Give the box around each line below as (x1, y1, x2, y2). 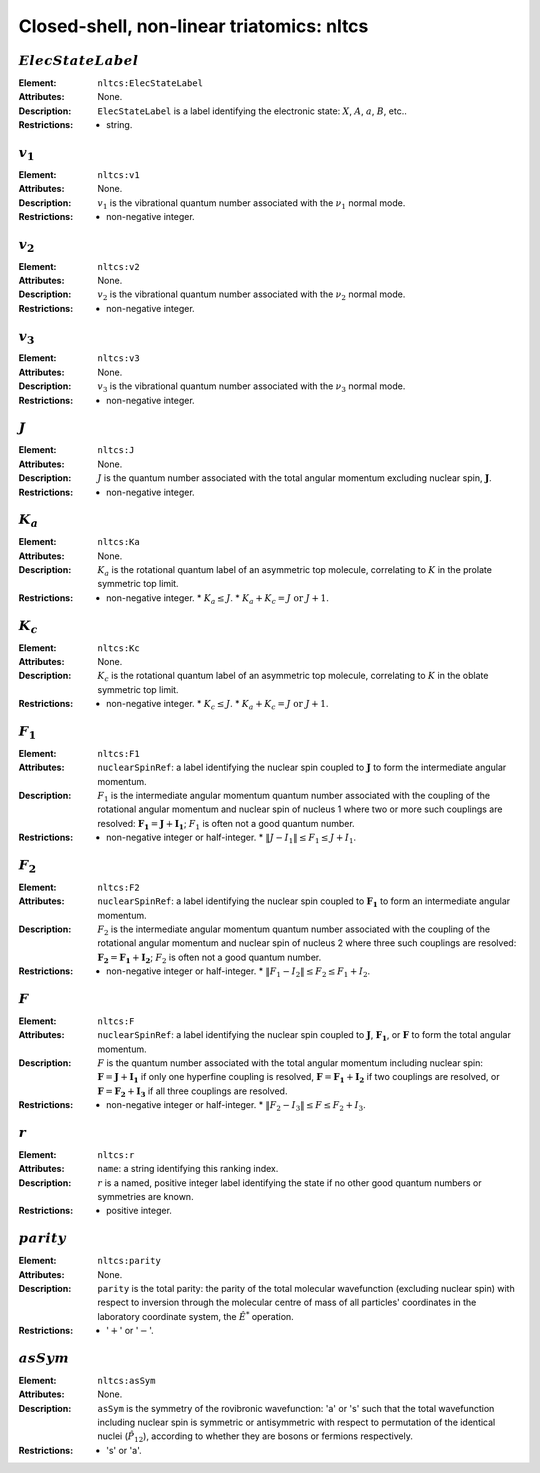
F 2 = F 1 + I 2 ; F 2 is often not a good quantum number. (97, 951, 322, 965)
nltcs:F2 (97, 881, 140, 893)
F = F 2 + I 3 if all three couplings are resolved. (97, 1085, 288, 1099)
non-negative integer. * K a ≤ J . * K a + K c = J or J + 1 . (106, 591, 329, 606)
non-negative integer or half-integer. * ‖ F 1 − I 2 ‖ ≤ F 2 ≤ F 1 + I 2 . (106, 965, 371, 979)
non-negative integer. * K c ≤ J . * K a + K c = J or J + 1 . (106, 698, 329, 712)
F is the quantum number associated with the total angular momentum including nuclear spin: (97, 1057, 484, 1069)
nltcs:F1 (97, 748, 140, 759)
